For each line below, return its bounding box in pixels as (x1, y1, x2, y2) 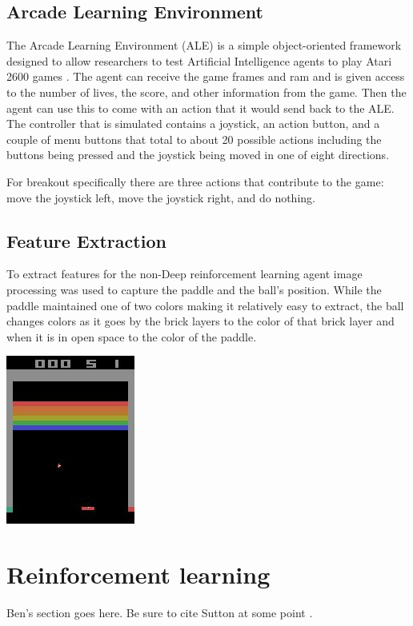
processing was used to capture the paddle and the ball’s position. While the (6, 281, 382, 297)
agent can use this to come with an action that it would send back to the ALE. (6, 99, 395, 116)
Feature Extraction (6, 228, 166, 253)
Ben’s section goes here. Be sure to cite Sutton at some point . (6, 604, 313, 621)
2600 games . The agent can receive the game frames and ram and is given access (6, 68, 405, 85)
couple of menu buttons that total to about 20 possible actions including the (6, 130, 382, 147)
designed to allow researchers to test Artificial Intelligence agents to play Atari (6, 52, 392, 69)
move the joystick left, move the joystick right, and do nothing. (6, 189, 315, 205)
